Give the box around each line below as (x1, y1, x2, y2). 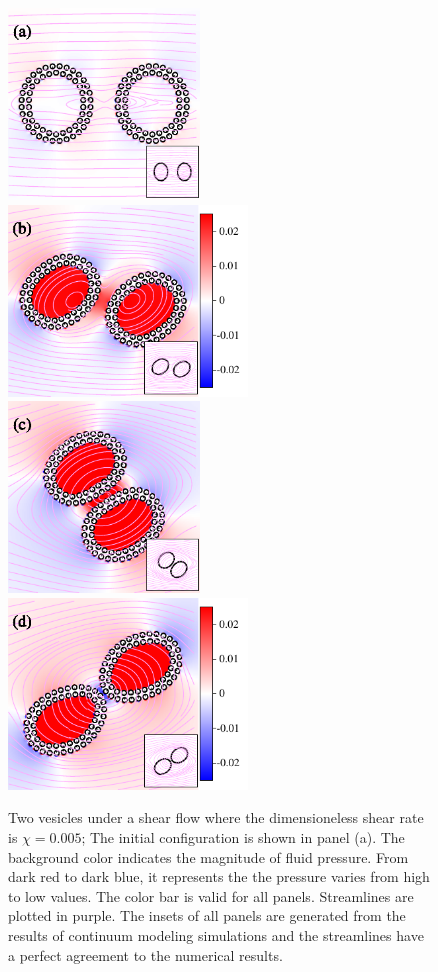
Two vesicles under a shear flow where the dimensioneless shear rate (8, 807, 424, 828)
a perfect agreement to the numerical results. (8, 944, 283, 965)
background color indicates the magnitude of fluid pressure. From (8, 846, 409, 867)
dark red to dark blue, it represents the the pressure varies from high (8, 866, 430, 887)
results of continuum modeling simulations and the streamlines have (8, 924, 424, 945)
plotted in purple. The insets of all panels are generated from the (8, 905, 406, 926)
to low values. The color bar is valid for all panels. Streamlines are (8, 885, 414, 906)
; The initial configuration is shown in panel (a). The (81, 826, 405, 847)
